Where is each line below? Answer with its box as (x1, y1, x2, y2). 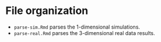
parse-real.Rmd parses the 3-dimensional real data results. (13, 29, 155, 36)
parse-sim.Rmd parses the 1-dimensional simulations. (13, 23, 141, 30)
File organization (5, 4, 89, 17)
